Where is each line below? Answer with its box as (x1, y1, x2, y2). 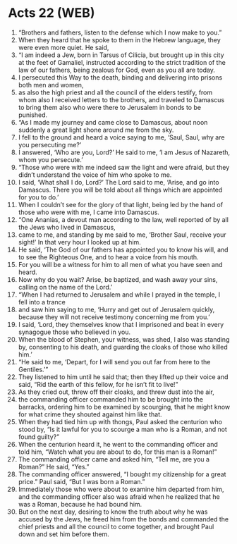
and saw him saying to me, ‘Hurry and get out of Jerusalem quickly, (18, 305, 215, 314)
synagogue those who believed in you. (18, 328, 131, 336)
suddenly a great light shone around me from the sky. (18, 125, 174, 134)
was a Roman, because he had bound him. (18, 500, 142, 508)
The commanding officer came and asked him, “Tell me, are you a (18, 455, 210, 463)
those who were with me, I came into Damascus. (18, 208, 159, 216)
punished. (18, 111, 48, 119)
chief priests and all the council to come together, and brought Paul (18, 522, 214, 531)
